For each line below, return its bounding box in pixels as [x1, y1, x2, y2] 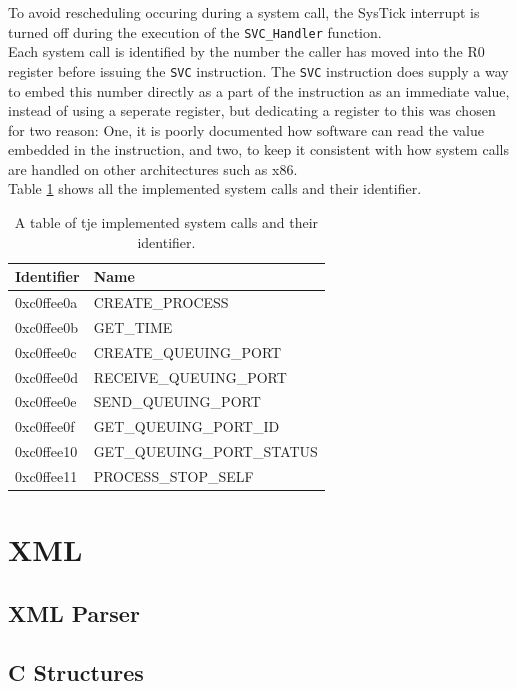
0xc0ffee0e [15, 391, 77, 412]
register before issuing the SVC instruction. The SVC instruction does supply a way [8, 60, 509, 81]
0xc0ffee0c [15, 341, 77, 362]
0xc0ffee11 [15, 466, 78, 486]
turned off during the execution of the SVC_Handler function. [8, 21, 382, 42]
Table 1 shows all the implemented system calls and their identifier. [8, 178, 422, 199]
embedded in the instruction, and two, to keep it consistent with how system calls [8, 139, 509, 160]
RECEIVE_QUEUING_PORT [93, 366, 287, 387]
